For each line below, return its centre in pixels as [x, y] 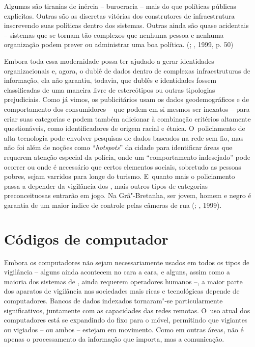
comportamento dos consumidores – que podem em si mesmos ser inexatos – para [127, 109]
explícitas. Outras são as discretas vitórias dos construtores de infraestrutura [119, 15]
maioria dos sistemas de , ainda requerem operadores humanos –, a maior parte [123, 281]
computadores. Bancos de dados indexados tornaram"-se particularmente [113, 300]
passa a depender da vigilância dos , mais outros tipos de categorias [106, 186]
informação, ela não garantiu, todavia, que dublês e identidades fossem [110, 80]
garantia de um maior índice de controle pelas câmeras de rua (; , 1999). [113, 205]
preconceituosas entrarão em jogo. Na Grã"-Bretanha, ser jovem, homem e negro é [127, 195]
